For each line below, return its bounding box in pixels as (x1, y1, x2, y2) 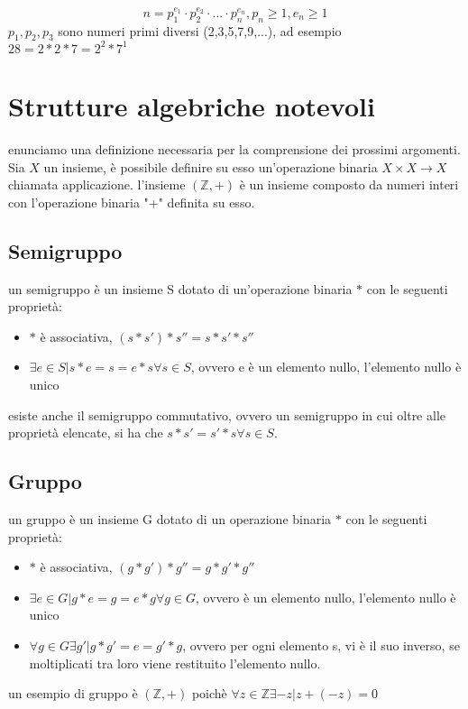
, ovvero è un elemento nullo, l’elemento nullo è (196, 587, 456, 606)
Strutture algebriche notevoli (8, 87, 375, 124)
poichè (191, 684, 227, 703)
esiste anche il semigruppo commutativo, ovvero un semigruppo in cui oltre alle (8, 405, 446, 424)
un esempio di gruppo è (8, 684, 138, 703)
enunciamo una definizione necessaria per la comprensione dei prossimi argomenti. (8, 140, 461, 159)
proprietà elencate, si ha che (8, 423, 163, 442)
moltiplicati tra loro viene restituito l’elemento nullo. (29, 653, 321, 672)
